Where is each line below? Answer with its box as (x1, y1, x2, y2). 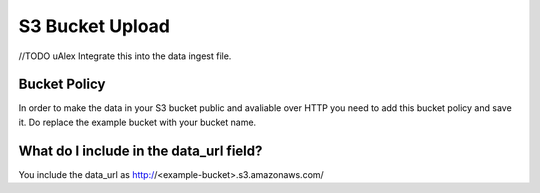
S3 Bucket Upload (18, 15, 170, 37)
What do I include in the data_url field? (18, 142, 263, 159)
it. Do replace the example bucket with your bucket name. (18, 116, 257, 128)
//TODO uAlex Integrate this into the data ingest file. (18, 50, 232, 62)
